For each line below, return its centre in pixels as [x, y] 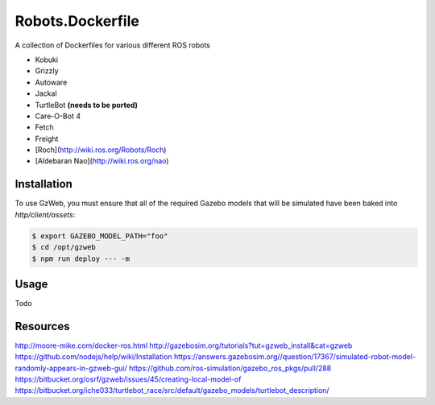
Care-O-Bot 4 [58, 116]
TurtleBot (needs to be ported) [87, 105]
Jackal [46, 93]
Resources [42, 326]
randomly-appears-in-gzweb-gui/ [71, 368]
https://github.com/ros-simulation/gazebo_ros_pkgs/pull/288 [230, 368]
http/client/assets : [45, 214]
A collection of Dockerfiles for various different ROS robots [113, 45]
